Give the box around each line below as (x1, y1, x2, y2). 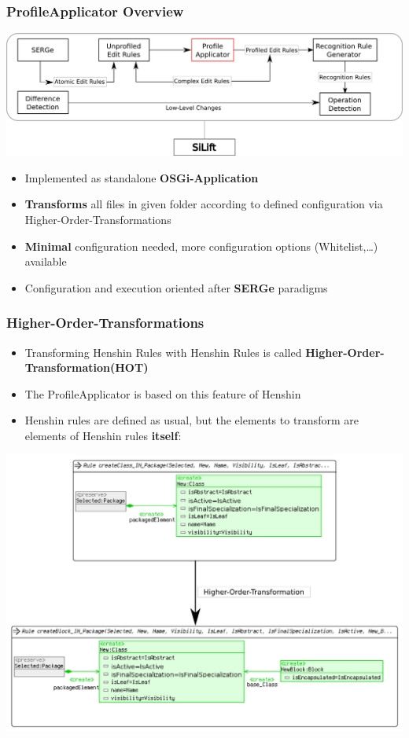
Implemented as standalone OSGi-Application (24, 169, 259, 185)
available (24, 253, 67, 270)
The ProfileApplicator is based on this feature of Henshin (24, 385, 301, 402)
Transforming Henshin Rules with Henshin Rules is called (24, 343, 302, 360)
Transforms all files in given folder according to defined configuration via (24, 196, 383, 212)
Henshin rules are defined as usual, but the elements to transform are (24, 412, 359, 428)
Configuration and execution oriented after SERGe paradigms (24, 279, 328, 296)
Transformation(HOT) (24, 359, 149, 376)
